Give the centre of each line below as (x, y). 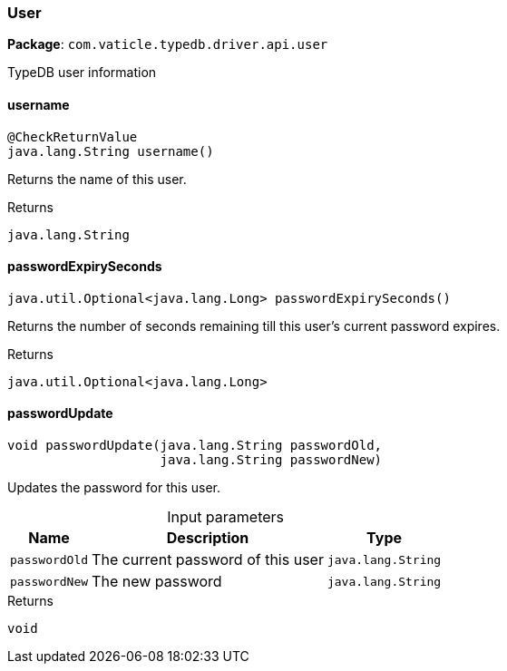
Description (208, 538)
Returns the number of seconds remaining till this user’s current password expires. (254, 326)
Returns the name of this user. (97, 179)
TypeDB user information (82, 73)
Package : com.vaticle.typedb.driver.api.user (168, 44)
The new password (157, 582)
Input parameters (226, 517)
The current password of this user (208, 560)
